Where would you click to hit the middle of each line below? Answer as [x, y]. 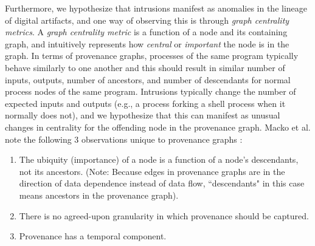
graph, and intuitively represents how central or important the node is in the [147, 43]
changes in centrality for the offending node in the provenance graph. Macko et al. [158, 127]
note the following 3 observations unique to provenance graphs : [124, 139]
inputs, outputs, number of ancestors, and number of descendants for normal [148, 79]
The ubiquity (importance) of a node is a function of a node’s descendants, [159, 159]
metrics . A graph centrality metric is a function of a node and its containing [146, 32]
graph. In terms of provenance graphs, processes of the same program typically [152, 56]
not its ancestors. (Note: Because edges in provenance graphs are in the [152, 171]
